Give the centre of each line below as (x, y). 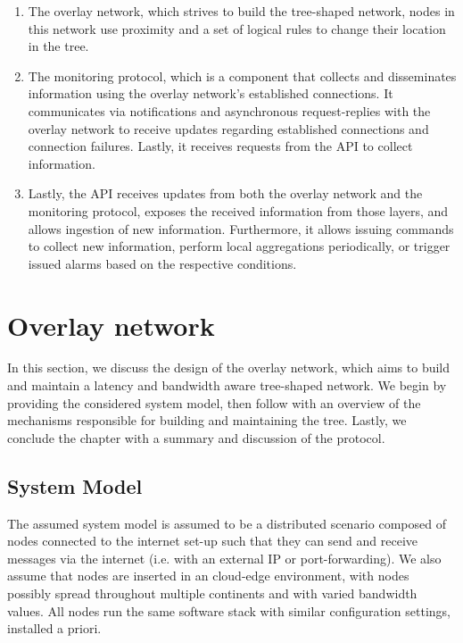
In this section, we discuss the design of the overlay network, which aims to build (229, 367)
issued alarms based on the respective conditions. (162, 263)
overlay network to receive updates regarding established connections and (228, 128)
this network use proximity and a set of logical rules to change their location (237, 28)
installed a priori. (54, 628)
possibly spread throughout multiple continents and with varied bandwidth (212, 593)
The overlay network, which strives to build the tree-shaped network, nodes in (241, 11)
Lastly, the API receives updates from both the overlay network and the (225, 193)
